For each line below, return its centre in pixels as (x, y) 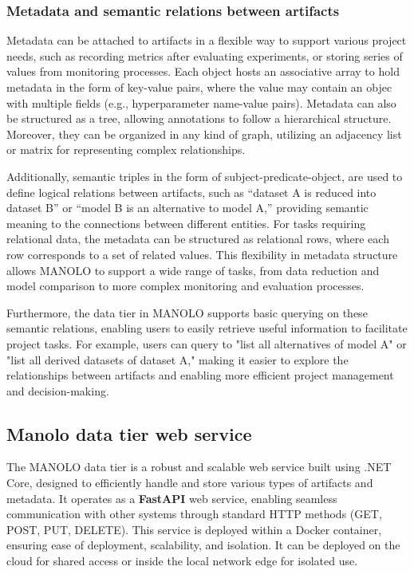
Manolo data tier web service (129, 433)
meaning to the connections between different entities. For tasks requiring (186, 223)
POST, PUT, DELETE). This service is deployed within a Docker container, (194, 529)
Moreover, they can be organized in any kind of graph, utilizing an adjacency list (204, 134)
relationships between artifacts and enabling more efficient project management (200, 375)
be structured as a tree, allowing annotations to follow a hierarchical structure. (199, 118)
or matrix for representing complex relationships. (126, 149)
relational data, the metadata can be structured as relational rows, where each (198, 239)
